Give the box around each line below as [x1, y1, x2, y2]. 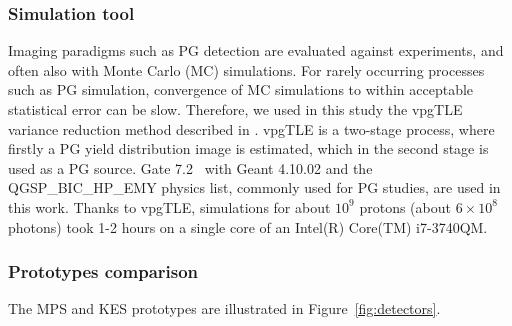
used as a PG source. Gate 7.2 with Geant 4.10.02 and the [8, 157, 373, 178]
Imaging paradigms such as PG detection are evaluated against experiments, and [8, 40, 504, 61]
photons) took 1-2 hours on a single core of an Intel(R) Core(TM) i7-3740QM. [8, 216, 488, 237]
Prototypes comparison [8, 259, 199, 284]
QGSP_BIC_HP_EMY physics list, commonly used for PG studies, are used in [8, 177, 501, 198]
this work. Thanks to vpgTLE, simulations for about [8, 196, 331, 217]
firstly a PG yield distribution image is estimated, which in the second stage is [8, 138, 489, 159]
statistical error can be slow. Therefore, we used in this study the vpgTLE [8, 99, 463, 119]
